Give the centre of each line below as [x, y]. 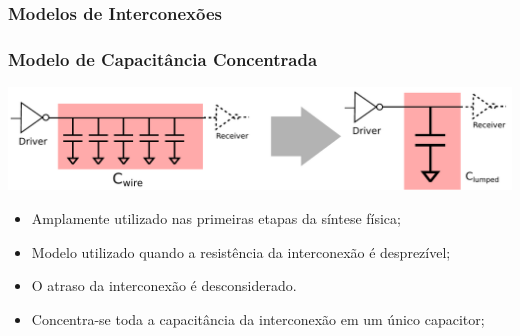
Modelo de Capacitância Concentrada [163, 58]
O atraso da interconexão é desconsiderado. [164, 285]
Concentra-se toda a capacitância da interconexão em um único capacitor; [258, 318]
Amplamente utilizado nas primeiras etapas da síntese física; [216, 218]
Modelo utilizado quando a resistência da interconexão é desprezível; [241, 251]
